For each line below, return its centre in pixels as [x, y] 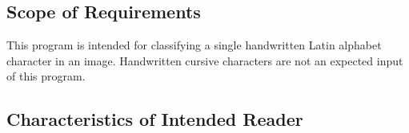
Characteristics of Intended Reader [155, 119]
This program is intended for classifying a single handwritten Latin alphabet [194, 45]
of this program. [46, 76]
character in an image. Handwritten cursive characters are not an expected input [205, 60]
